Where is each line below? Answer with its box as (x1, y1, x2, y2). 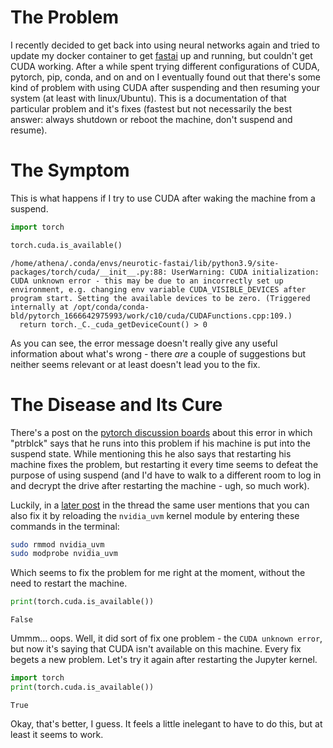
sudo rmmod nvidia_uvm (10, 539, 105, 550)
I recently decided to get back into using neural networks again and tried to (10, 39, 320, 51)
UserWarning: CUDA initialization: (171, 267, 320, 277)
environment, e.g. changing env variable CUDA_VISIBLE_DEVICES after (10, 284, 307, 295)
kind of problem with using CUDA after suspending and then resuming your (10, 81, 320, 93)
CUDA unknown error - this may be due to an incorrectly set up (10, 276, 284, 286)
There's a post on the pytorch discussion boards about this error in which (10, 426, 313, 438)
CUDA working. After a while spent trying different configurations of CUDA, (10, 60, 320, 72)
